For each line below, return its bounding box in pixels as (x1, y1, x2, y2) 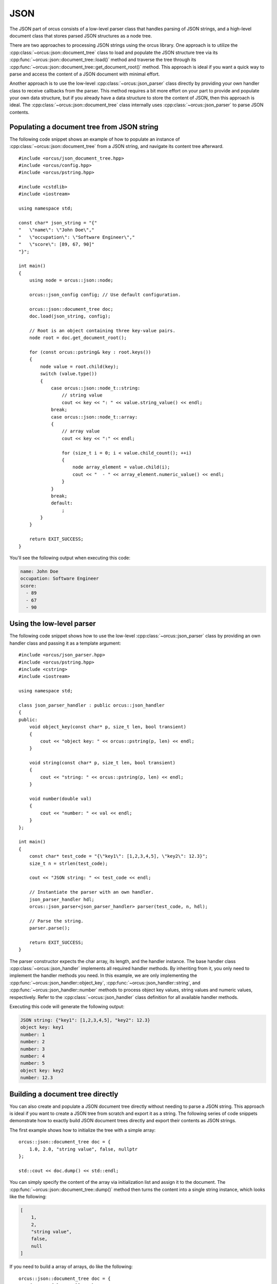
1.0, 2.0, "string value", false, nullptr (29, 1146, 138, 1152)
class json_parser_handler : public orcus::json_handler (18, 702, 165, 708)
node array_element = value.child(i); (72, 464, 170, 470)
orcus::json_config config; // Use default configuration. (29, 292, 181, 297)
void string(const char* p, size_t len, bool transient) (29, 760, 175, 766)
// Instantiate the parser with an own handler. (29, 889, 154, 895)
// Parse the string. (29, 918, 84, 924)
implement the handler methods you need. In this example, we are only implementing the (9, 972, 197, 978)
